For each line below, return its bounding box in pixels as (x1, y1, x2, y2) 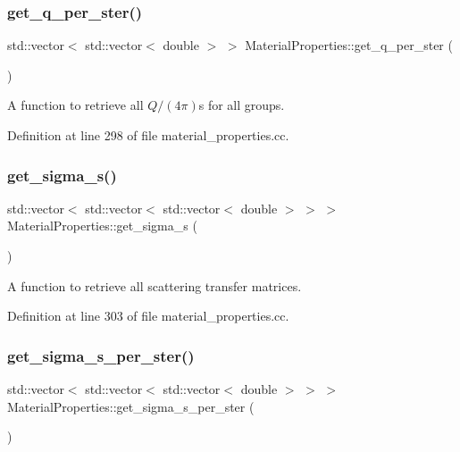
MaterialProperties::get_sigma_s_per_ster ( (7, 397, 255, 415)
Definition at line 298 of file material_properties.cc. (7, 126, 289, 144)
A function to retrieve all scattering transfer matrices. (7, 276, 302, 295)
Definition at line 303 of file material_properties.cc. (7, 306, 289, 325)
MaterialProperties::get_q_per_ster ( (245, 36, 453, 54)
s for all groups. (198, 96, 285, 114)
